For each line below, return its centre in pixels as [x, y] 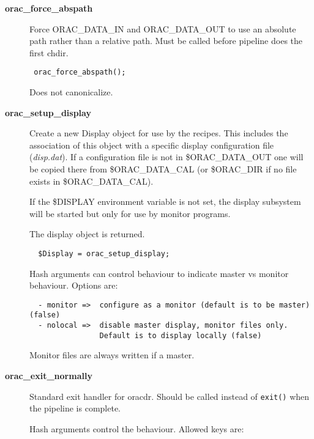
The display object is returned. [87, 234]
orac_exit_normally [49, 376]
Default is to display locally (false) [181, 335]
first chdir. [49, 52]
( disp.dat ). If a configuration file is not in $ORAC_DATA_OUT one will [166, 157]
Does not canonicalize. [71, 92]
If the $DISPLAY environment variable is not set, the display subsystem [165, 201]
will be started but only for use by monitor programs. [130, 213]
